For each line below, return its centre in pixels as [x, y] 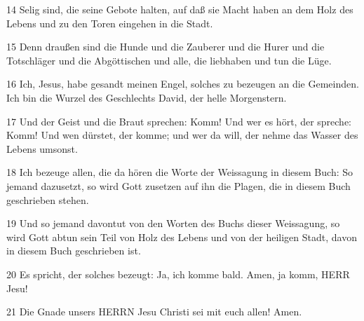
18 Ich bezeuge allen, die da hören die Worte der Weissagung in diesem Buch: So [180, 172]
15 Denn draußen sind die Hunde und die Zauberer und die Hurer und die [166, 47]
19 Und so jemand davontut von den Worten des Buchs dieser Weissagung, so [173, 223]
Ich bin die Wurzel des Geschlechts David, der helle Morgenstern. [147, 97]
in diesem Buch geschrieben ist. [74, 251]
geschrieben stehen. [48, 199]
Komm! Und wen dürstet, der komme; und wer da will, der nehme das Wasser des [182, 135]
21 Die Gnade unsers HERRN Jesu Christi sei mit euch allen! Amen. [154, 312]
